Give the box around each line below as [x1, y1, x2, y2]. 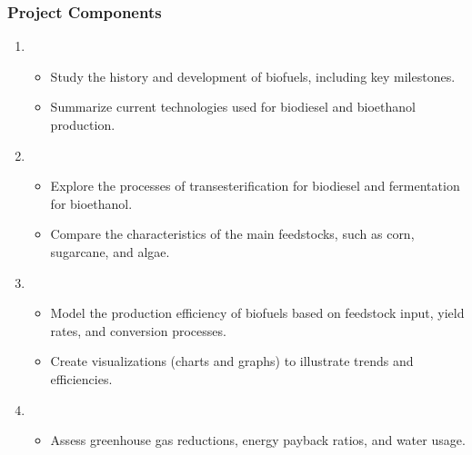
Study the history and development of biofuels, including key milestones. [50, 66, 456, 85]
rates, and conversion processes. [50, 321, 226, 340]
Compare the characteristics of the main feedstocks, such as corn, [50, 224, 415, 243]
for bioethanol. [50, 193, 133, 213]
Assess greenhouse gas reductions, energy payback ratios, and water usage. [50, 430, 466, 450]
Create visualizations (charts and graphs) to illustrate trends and [50, 351, 414, 371]
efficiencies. [50, 369, 113, 388]
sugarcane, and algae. [50, 242, 170, 261]
